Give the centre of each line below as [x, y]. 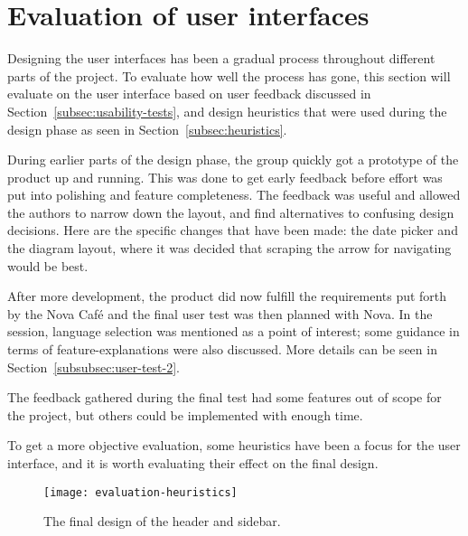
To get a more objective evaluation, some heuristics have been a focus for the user [234, 445]
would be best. [48, 265]
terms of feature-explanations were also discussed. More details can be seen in [222, 349]
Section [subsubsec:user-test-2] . [94, 367]
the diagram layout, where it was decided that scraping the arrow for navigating [229, 248]
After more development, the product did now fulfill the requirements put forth [227, 296]
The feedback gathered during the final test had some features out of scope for [225, 397]
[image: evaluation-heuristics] [140, 492]
